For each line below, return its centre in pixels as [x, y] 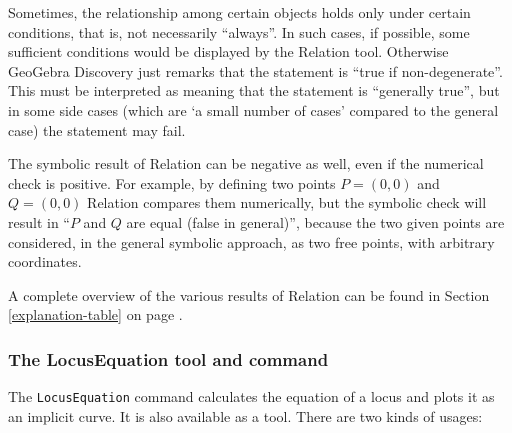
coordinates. [45, 261]
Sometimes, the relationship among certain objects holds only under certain [239, 12]
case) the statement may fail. [97, 129]
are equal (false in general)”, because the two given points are [315, 221]
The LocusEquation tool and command [168, 358]
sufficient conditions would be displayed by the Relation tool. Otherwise [228, 51]
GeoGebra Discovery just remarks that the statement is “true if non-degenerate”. [255, 70]
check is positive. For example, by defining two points [172, 182]
